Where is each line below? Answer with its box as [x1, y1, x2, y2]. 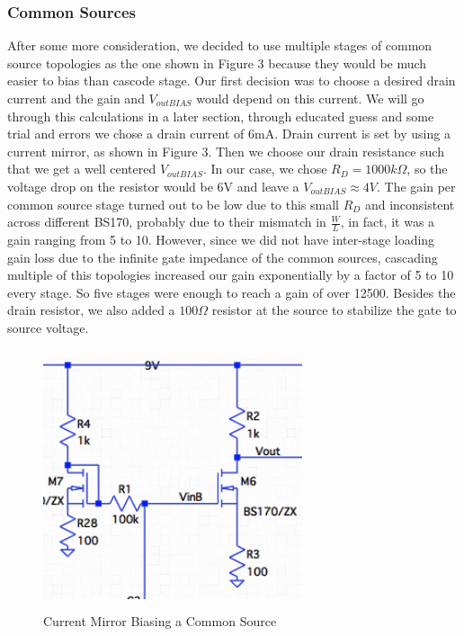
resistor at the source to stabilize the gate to [211, 300, 457, 319]
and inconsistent [364, 194, 455, 213]
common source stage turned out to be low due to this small [7, 194, 340, 213]
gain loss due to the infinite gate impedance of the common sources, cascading [7, 247, 438, 266]
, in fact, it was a [340, 212, 435, 231]
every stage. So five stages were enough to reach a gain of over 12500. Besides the [7, 282, 456, 301]
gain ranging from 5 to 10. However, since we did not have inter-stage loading [7, 229, 435, 248]
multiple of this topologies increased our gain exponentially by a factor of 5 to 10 [7, 265, 454, 284]
